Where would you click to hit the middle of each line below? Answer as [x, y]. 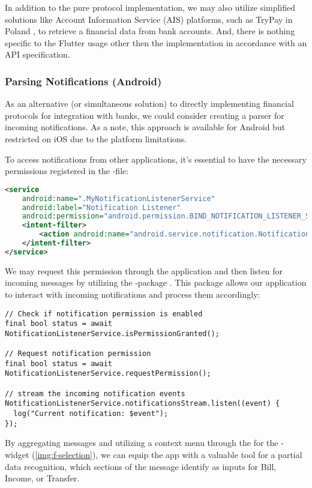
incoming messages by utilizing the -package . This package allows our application [156, 282]
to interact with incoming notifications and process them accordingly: [133, 294]
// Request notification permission [78, 354]
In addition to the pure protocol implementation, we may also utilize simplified [150, 7]
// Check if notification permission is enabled [104, 314]
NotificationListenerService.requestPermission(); [108, 374]
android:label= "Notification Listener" [101, 207]
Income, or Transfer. [42, 478]
